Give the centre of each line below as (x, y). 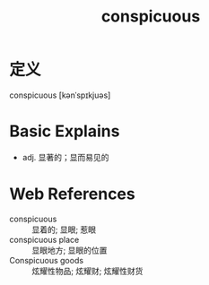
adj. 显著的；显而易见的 (65, 157)
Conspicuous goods (46, 260)
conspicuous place (44, 239)
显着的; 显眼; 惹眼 (64, 229)
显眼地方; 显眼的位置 (70, 250)
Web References (73, 194)
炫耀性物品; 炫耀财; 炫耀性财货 (87, 271)
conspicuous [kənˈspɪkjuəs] (60, 95)
